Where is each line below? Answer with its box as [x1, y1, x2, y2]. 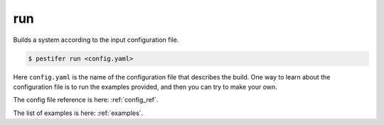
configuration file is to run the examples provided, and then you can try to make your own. [13, 82, 277, 91]
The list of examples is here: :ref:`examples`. [13, 109, 144, 117]
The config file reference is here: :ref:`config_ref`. [13, 96, 159, 104]
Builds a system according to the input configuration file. [13, 36, 179, 44]
